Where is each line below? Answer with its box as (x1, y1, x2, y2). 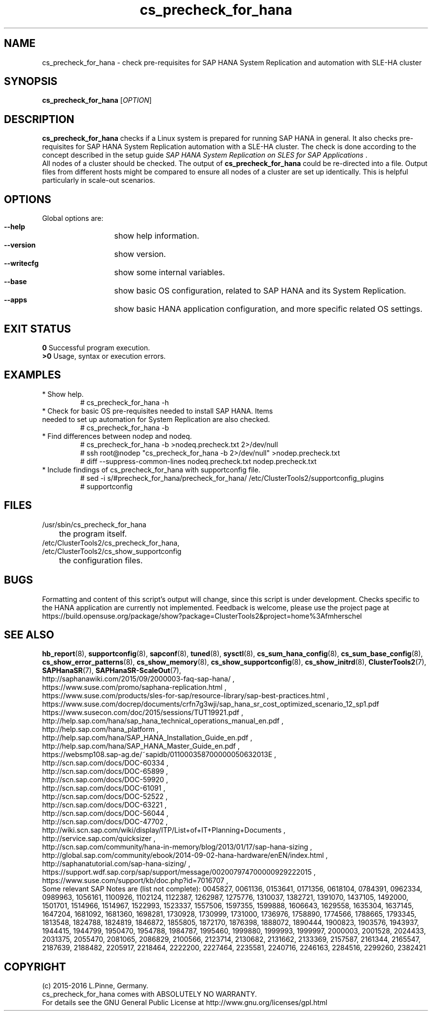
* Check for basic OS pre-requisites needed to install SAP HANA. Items (42, 406, 273, 415)
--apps (4, 296, 27, 304)
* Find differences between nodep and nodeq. (42, 431, 192, 440)
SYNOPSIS (4, 75, 58, 88)
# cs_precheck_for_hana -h (80, 398, 169, 407)
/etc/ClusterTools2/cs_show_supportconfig (42, 547, 181, 555)
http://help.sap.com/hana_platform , (42, 725, 159, 734)
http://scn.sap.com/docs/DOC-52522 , (42, 792, 168, 801)
